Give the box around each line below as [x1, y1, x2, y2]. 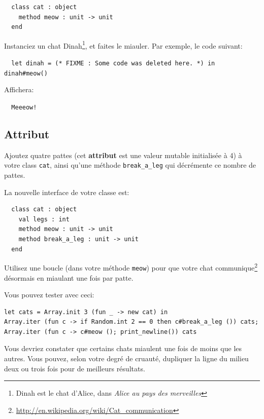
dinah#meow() [4, 69, 48, 77]
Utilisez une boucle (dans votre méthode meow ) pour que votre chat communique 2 [4, 261, 258, 273]
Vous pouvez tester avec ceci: [4, 289, 94, 300]
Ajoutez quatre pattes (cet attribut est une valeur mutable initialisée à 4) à [4, 149, 242, 160]
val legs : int [18, 215, 70, 223]
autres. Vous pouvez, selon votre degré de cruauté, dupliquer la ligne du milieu [4, 353, 249, 364]
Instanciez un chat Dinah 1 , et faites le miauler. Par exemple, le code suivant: [4, 39, 243, 51]
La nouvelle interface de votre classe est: [4, 186, 129, 197]
